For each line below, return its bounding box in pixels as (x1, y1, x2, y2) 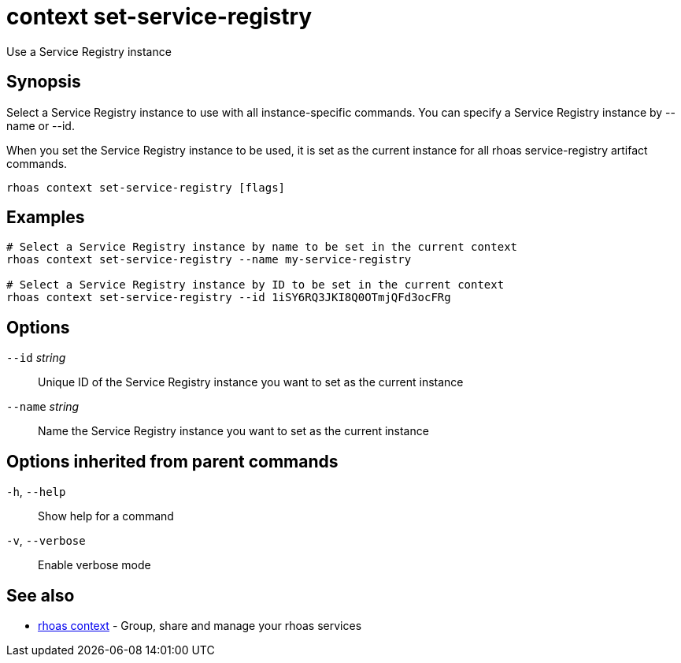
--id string (6, 351, 66, 365)
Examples (6, 207, 85, 228)
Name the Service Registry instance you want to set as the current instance (38, 424, 429, 438)
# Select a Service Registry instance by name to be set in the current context (6, 240, 518, 254)
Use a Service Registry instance (6, 44, 172, 58)
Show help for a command (38, 509, 174, 523)
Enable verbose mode (38, 558, 151, 572)
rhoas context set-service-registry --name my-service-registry (6, 253, 412, 266)
